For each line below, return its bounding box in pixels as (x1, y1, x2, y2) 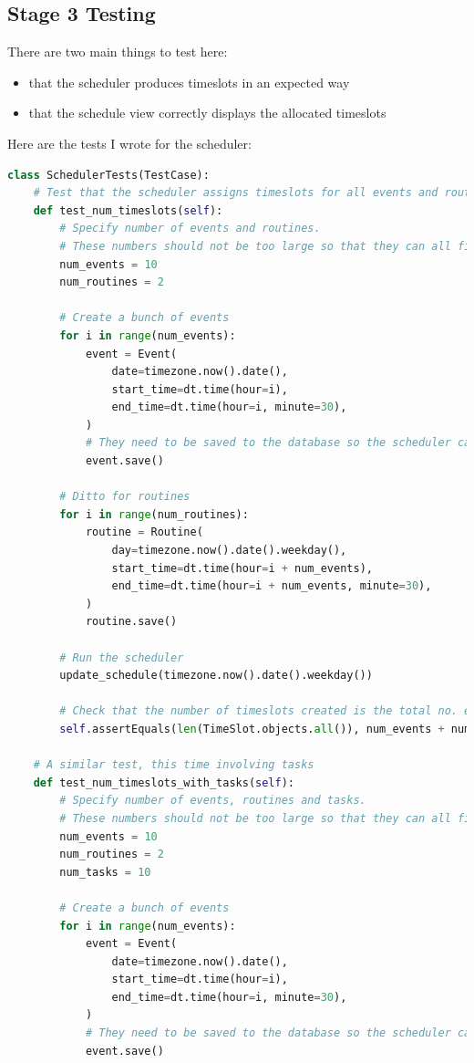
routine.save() (85, 615, 178, 629)
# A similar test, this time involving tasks (33, 758, 314, 772)
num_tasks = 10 (59, 865, 151, 879)
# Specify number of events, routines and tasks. (59, 794, 366, 808)
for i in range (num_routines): (59, 507, 249, 521)
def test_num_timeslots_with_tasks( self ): (33, 776, 295, 789)
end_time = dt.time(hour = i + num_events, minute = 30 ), (111, 579, 432, 593)
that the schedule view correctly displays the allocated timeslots (28, 103, 386, 122)
